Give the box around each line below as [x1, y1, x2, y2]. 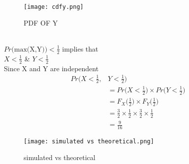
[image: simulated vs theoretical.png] [24, 137, 154, 145]
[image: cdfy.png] [24, 3, 84, 10]
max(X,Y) [14, 46, 45, 53]
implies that [62, 43, 98, 54]
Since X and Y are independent [4, 63, 99, 73]
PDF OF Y [24, 17, 58, 27]
